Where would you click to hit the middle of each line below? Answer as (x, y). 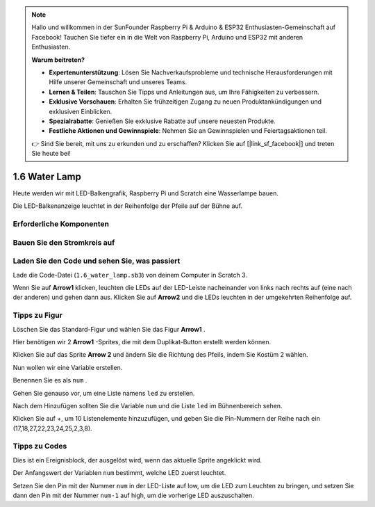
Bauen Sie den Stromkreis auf (64, 242)
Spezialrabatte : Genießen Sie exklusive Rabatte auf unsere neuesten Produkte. (162, 121)
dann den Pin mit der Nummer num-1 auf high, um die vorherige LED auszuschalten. (133, 495)
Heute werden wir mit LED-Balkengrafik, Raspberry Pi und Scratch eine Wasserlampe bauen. (146, 193)
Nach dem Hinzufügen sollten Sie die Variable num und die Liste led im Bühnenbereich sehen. (148, 405)
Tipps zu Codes (40, 446)
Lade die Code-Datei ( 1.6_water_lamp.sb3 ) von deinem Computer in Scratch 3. (130, 275)
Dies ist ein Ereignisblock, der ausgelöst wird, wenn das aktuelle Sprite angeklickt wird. (137, 460)
